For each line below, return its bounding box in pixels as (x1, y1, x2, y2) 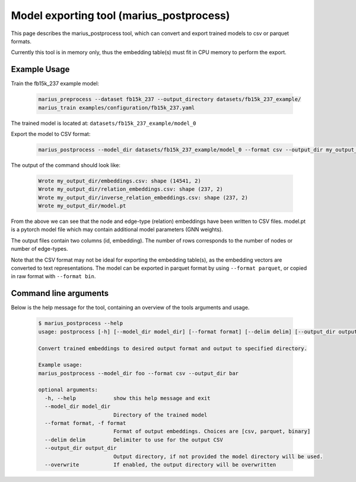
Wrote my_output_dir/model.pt (38, 203, 126, 209)
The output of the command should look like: (11, 161, 121, 169)
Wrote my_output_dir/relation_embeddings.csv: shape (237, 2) (38, 186, 223, 193)
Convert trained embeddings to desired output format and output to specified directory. (38, 345, 308, 352)
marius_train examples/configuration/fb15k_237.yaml (38, 104, 195, 111)
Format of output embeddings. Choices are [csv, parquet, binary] (113, 428, 311, 435)
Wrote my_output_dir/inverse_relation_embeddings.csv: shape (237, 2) (38, 194, 249, 201)
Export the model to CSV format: (11, 130, 91, 137)
